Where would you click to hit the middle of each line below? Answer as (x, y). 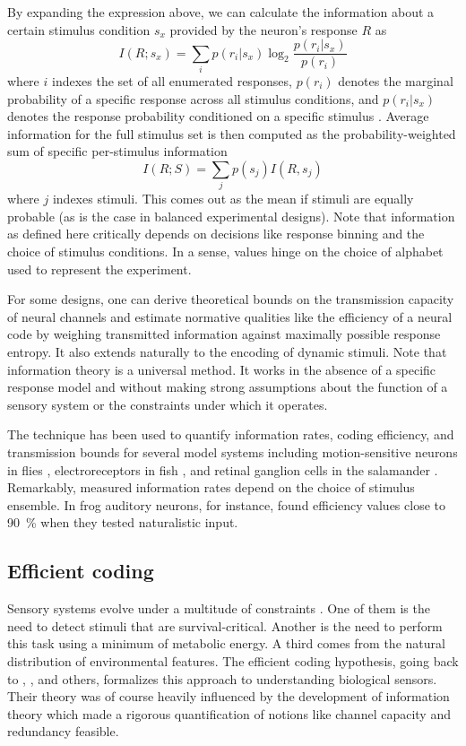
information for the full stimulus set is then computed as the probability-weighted (232, 133)
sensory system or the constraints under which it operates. (168, 404)
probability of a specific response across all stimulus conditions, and (193, 98)
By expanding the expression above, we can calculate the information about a (221, 12)
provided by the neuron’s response (263, 29)
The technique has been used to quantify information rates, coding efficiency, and (231, 434)
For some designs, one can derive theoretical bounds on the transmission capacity (231, 299)
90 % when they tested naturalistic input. (123, 522)
